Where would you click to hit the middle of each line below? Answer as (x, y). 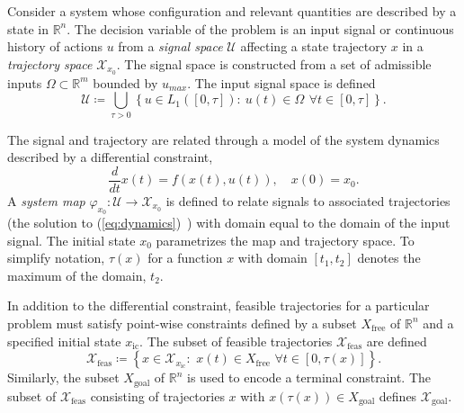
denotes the (389, 258)
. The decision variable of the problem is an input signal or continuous (260, 28)
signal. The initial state (71, 240)
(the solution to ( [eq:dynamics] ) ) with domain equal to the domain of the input (229, 223)
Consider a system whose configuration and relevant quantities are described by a (232, 11)
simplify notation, (56, 258)
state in (28, 28)
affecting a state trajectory (314, 46)
